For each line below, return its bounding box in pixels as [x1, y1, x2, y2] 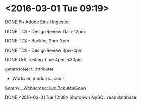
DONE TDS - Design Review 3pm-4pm [5, 47, 83, 53]
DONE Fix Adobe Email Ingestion [5, 19, 71, 25]
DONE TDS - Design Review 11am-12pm [5, 28, 85, 34]
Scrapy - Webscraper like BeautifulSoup [5, 85, 86, 90]
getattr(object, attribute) [5, 66, 54, 72]
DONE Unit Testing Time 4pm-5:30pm [5, 56, 82, 62]
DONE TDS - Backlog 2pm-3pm [5, 37, 70, 44]
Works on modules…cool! [12, 75, 64, 81]
